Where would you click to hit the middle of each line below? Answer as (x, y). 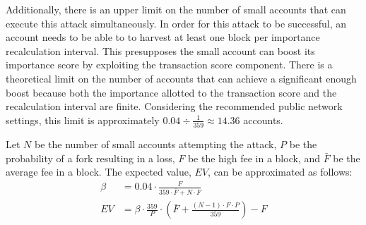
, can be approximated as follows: (280, 172)
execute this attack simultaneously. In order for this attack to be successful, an (176, 23)
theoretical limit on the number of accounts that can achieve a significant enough (181, 78)
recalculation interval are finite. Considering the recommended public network (174, 106)
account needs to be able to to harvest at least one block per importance (163, 37)
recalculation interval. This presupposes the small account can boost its (160, 50)
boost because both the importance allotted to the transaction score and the (171, 92)
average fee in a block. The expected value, (99, 172)
